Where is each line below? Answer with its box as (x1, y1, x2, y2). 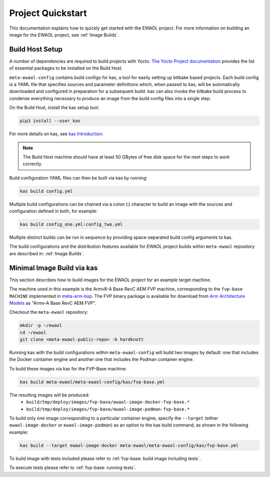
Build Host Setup (9, 45, 62, 54)
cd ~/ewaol (19, 329, 46, 335)
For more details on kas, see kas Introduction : (9, 131, 103, 137)
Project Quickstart (9, 8, 87, 19)
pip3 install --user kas (19, 118, 81, 124)
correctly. (22, 161, 42, 167)
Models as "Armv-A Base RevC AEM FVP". (9, 300, 96, 306)
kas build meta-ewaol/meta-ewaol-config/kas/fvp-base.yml (19, 379, 165, 385)
